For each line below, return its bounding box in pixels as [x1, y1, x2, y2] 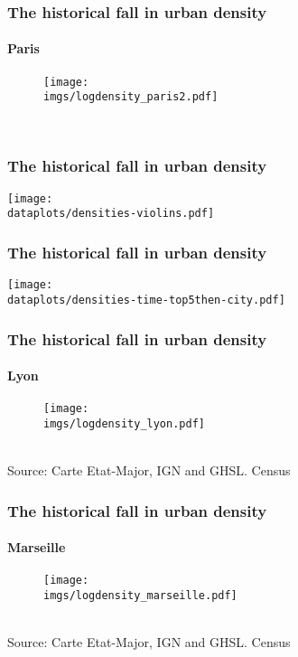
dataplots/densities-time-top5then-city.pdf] [7, 293, 285, 306]
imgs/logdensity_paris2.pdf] [43, 90, 219, 104]
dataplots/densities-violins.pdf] [7, 207, 215, 221]
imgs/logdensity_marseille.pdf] [43, 589, 237, 603]
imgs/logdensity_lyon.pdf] [43, 417, 205, 430]
